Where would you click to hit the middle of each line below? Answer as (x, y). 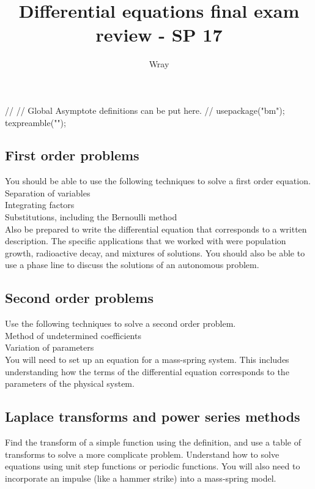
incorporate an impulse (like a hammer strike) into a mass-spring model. (141, 478)
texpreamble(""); (35, 122)
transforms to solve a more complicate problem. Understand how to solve (142, 454)
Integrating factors (40, 205)
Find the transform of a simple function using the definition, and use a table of (153, 442)
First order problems (72, 155)
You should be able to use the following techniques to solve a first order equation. (158, 181)
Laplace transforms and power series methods (153, 416)
